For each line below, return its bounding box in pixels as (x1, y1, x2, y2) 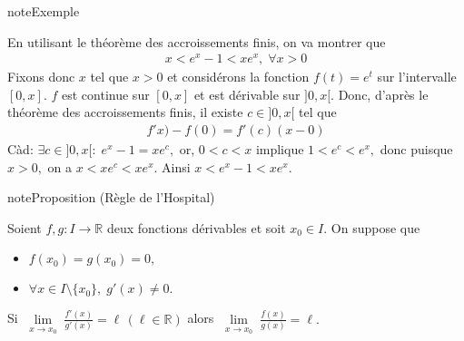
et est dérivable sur (193, 84, 301, 103)
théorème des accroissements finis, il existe (7, 102, 243, 122)
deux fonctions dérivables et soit (106, 218, 286, 237)
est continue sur (62, 84, 150, 103)
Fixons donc (7, 67, 75, 86)
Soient (7, 218, 42, 237)
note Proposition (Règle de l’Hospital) (7, 188, 215, 207)
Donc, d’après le (338, 84, 429, 103)
